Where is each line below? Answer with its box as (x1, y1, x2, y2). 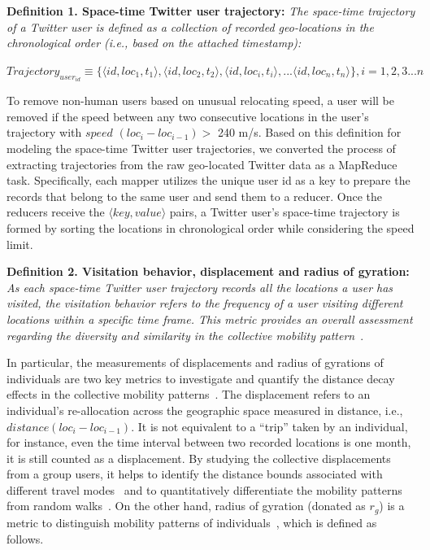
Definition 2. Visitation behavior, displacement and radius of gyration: (7, 263, 410, 280)
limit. (7, 235, 33, 252)
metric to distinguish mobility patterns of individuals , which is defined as (7, 513, 377, 530)
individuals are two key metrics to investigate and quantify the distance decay (7, 369, 395, 386)
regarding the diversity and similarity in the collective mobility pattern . (7, 326, 364, 343)
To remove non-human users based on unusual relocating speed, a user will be (7, 92, 394, 109)
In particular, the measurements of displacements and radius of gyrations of (7, 354, 384, 371)
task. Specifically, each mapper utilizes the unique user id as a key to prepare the (7, 172, 410, 189)
